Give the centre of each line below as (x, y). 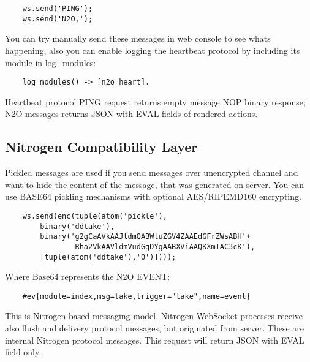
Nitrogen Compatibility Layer (101, 147)
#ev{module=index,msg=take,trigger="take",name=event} (136, 296)
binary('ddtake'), (77, 226)
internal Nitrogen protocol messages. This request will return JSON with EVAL (155, 340)
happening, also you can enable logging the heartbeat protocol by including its (153, 50)
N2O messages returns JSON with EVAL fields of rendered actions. (131, 114)
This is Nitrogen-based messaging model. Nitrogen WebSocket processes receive (154, 316)
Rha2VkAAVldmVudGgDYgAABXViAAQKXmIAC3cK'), (165, 247)
